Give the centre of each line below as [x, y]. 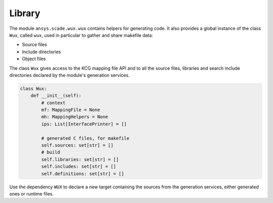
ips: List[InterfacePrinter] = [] [84, 124]
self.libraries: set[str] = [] [80, 159]
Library [25, 13]
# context [53, 103]
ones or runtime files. [32, 194]
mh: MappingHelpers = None [75, 117]
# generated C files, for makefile [85, 138]
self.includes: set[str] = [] [79, 167]
